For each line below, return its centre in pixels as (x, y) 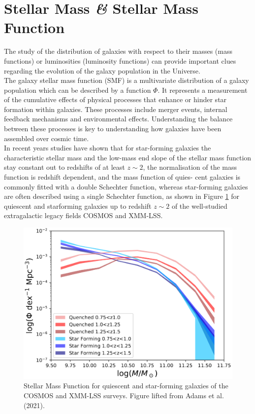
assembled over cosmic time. (47, 138)
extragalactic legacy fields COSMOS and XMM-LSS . (83, 215)
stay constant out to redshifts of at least (64, 167)
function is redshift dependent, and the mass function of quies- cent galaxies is (122, 177)
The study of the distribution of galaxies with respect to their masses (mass (118, 51)
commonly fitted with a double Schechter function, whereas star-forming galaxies (126, 186)
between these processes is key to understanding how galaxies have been (113, 129)
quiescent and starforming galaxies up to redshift (78, 206)
